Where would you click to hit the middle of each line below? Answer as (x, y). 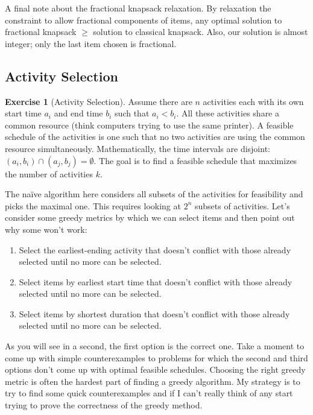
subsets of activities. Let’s (242, 205)
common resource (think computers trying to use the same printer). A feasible (149, 125)
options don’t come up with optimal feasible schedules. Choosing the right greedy (155, 369)
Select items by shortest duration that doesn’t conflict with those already (154, 313)
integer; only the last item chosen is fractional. (91, 43)
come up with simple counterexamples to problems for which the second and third (156, 357)
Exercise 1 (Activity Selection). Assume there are (99, 101)
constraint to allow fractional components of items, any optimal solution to (144, 20)
